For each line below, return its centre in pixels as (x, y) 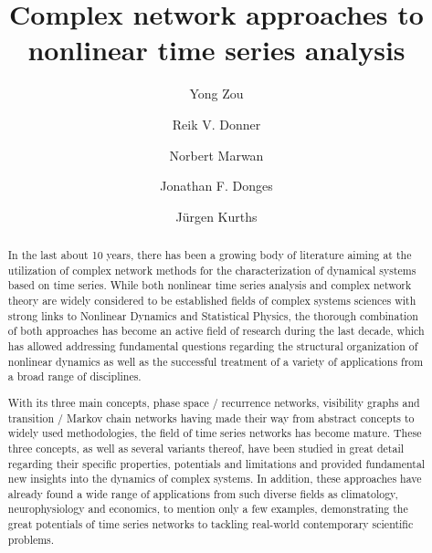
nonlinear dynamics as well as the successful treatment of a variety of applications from (216, 361)
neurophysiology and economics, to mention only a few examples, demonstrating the (208, 509)
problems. (31, 539)
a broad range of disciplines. (74, 376)
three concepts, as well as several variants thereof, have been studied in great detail (205, 448)
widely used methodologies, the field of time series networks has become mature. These (215, 433)
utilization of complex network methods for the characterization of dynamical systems (212, 270)
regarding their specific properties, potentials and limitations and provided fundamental (216, 463)
